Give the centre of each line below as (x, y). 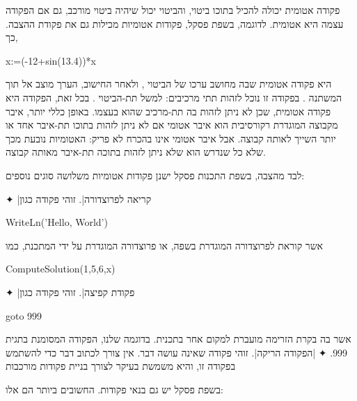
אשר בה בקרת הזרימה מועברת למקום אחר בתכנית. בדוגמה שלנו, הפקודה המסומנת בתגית (178, 339)
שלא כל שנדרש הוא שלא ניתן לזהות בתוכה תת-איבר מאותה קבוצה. (136, 152)
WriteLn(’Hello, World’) (57, 222)
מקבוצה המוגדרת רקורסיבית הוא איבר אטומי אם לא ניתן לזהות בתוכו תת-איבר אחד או (172, 125)
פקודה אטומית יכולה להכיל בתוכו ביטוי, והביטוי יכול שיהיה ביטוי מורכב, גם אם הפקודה (173, 10)
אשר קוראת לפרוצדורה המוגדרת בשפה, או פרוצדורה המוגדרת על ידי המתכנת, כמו (164, 245)
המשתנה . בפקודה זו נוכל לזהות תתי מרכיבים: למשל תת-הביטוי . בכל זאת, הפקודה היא (174, 97)
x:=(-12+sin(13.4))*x (51, 60)
